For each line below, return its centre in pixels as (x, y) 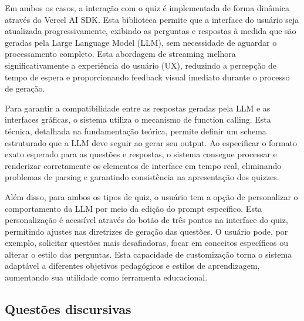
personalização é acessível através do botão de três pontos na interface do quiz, (146, 220)
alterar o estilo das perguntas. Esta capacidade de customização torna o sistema (148, 254)
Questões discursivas (68, 309)
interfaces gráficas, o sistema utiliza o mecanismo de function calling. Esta (138, 119)
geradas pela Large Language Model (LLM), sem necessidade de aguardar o (141, 42)
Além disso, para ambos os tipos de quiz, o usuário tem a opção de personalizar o (151, 196)
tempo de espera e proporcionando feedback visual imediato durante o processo (147, 77)
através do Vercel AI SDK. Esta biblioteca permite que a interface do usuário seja (152, 19)
